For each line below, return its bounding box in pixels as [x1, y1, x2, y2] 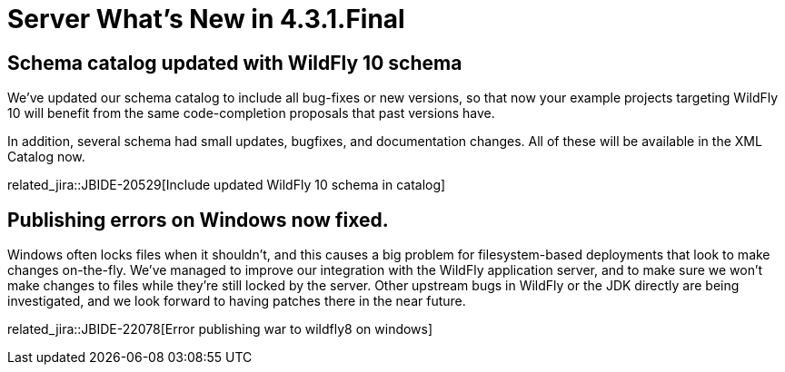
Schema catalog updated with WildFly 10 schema [7, 51, 462, 74]
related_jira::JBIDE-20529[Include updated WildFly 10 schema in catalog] [7, 177, 446, 193]
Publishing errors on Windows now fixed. [7, 208, 389, 231]
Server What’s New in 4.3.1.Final [7, 4, 405, 34]
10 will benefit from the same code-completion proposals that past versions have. [7, 105, 495, 122]
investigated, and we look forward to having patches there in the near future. [7, 293, 466, 309]
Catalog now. [7, 149, 85, 165]
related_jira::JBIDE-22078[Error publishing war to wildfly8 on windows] [7, 321, 433, 338]
